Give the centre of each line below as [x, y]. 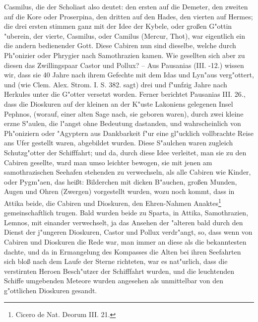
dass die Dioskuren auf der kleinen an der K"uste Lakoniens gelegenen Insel [119, 103]
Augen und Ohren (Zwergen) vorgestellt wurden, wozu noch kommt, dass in [119, 191]
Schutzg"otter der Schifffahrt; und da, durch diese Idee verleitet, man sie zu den [125, 152]
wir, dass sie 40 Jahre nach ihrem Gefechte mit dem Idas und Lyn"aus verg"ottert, [129, 75]
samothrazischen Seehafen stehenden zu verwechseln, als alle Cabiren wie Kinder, [128, 172]
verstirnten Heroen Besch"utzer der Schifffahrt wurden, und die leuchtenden [119, 271]
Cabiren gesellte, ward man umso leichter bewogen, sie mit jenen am [108, 162]
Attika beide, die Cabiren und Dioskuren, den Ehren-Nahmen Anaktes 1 [113, 202]
